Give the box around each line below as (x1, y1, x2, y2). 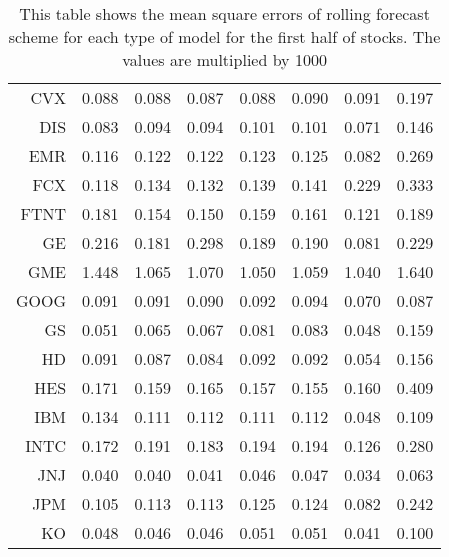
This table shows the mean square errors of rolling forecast (19, 2, 430, 25)
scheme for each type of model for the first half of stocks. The (8, 25, 441, 48)
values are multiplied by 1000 (122, 48, 327, 71)
